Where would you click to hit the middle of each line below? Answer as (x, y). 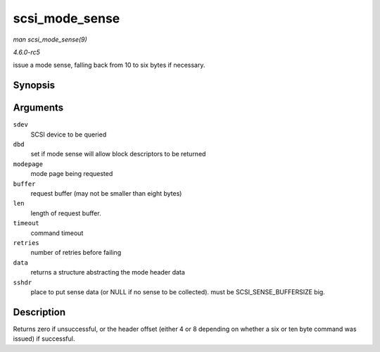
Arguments (38, 108)
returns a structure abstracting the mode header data (108, 272)
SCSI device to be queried (69, 134)
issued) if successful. (44, 339)
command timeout (57, 233)
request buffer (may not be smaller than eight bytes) (106, 193)
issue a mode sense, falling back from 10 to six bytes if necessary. (109, 65)
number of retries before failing (76, 253)
